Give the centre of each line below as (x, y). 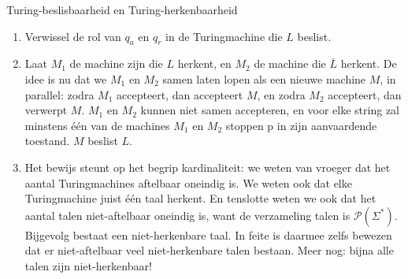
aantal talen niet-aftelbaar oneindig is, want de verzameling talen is (187, 215)
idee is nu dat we (66, 78)
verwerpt (46, 110)
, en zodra (281, 94)
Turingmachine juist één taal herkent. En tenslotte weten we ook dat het (200, 198)
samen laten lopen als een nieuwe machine (264, 78)
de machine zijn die (116, 63)
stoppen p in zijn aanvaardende (301, 125)
